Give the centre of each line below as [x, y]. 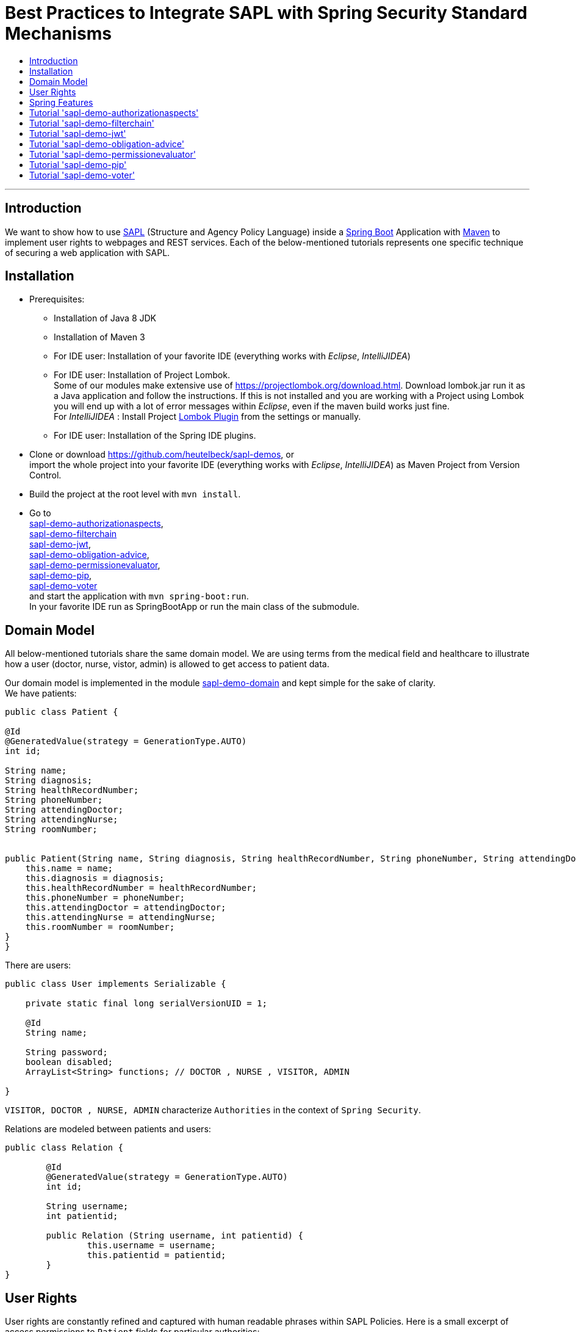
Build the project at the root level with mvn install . [135, 494]
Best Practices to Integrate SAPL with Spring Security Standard [266, 13]
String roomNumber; [51, 829]
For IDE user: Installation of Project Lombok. [142, 375]
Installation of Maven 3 [99, 337]
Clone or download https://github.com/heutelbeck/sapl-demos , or [162, 455]
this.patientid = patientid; [157, 1255]
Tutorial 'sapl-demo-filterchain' [92, 123]
